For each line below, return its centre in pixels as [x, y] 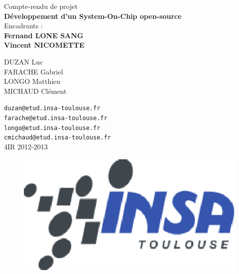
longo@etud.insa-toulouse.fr [52, 128]
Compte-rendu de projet [41, 6]
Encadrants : [23, 26]
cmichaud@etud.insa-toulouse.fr [58, 138]
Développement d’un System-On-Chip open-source [93, 16]
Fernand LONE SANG [44, 35]
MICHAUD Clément [35, 91]
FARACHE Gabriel [34, 71]
